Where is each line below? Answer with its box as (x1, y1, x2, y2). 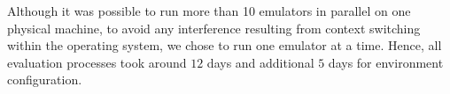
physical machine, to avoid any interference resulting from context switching (7, 18, 421, 37)
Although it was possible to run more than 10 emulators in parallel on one (7, 2, 411, 19)
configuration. (7, 70, 82, 89)
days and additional (206, 53, 314, 71)
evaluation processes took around (7, 53, 187, 71)
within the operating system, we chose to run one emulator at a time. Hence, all (7, 36, 442, 54)
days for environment (328, 53, 444, 71)
